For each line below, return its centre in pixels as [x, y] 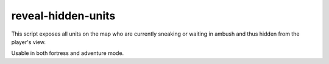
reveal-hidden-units [63, 16]
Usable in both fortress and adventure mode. [68, 53]
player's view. [28, 42]
